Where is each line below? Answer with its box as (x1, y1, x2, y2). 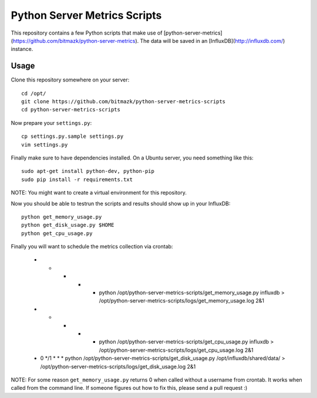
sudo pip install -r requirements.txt (21, 176, 133, 183)
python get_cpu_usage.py (21, 230, 93, 237)
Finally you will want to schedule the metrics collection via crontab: (11, 243, 173, 250)
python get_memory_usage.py (21, 213, 102, 220)
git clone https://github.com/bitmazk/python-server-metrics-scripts (21, 98, 226, 105)
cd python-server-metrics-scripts (21, 106, 120, 113)
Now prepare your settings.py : (11, 119, 92, 126)
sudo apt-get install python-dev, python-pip (21, 168, 155, 175)
